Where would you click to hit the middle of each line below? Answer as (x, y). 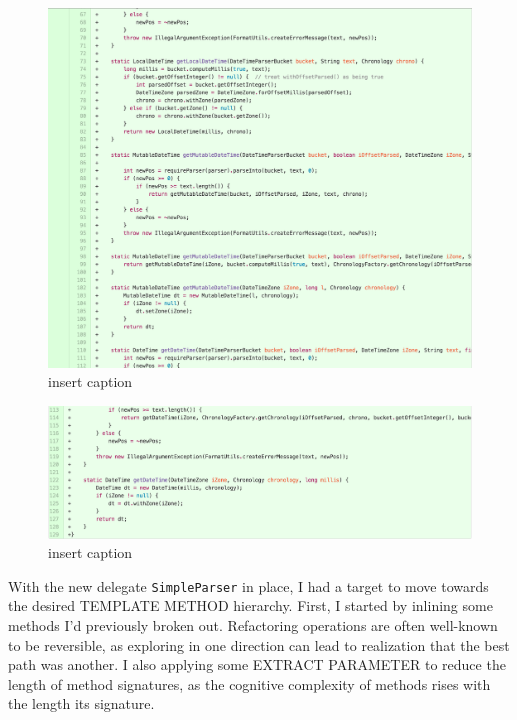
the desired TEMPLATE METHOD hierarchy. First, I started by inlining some (250, 605)
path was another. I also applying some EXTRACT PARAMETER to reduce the (257, 664)
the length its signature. (81, 703)
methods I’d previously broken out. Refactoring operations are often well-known (253, 625)
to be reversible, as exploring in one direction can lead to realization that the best (259, 644)
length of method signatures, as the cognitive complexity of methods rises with (249, 683)
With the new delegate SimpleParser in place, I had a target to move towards (248, 585)
